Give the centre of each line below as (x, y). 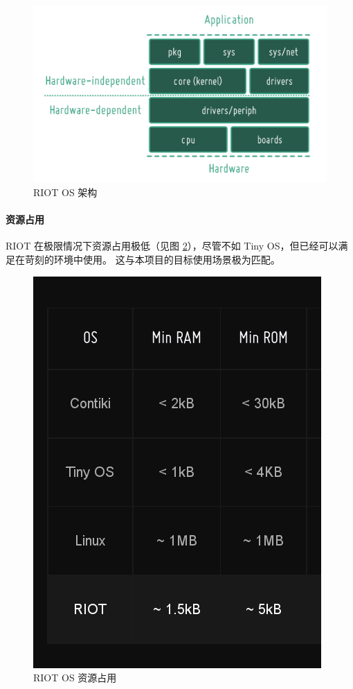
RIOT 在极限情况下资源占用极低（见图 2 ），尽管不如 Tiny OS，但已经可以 (172, 246)
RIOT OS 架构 (65, 192)
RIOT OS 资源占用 (75, 678)
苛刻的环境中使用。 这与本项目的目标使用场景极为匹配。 (152, 260)
